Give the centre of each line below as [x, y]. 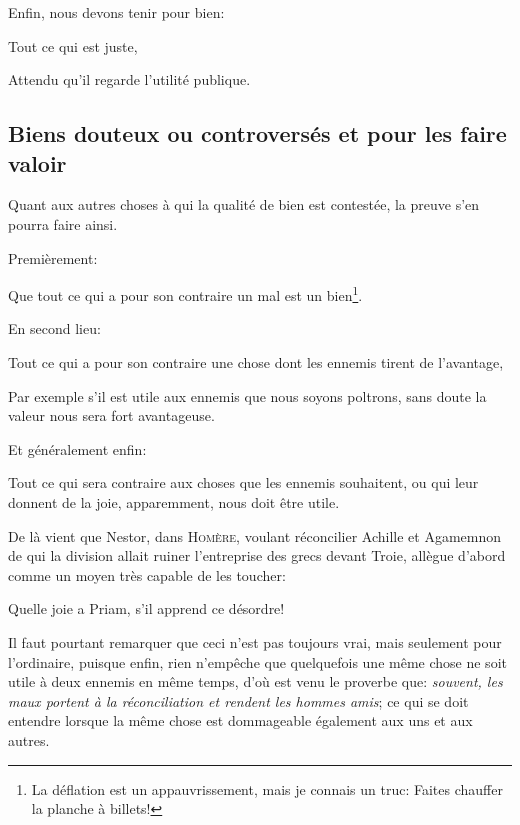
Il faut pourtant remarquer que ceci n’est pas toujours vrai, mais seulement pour [255, 641]
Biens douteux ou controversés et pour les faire [257, 133]
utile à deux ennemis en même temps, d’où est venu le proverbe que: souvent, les [255, 681]
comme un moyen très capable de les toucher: [147, 574]
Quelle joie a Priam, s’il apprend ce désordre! [146, 608]
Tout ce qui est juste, [73, 45]
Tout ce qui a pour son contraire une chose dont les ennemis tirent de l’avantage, [256, 362]
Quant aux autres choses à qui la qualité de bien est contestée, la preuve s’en [244, 204]
